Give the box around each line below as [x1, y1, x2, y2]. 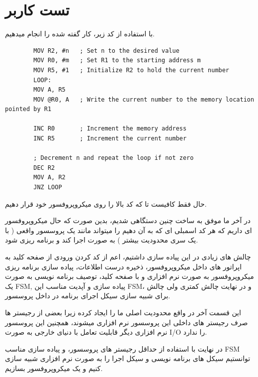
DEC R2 [33, 164, 55, 171]
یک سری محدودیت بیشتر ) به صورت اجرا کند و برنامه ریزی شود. [5, 235, 198, 245]
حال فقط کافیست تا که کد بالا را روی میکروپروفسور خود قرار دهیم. [5, 198, 207, 209]
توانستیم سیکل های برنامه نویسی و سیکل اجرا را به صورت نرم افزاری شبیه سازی [5, 353, 251, 364]
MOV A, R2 [33, 174, 66, 181]
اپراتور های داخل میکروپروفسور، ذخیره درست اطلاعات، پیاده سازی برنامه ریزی [5, 261, 242, 271]
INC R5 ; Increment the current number [33, 135, 187, 142]
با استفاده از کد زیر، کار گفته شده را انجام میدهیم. [5, 28, 155, 39]
